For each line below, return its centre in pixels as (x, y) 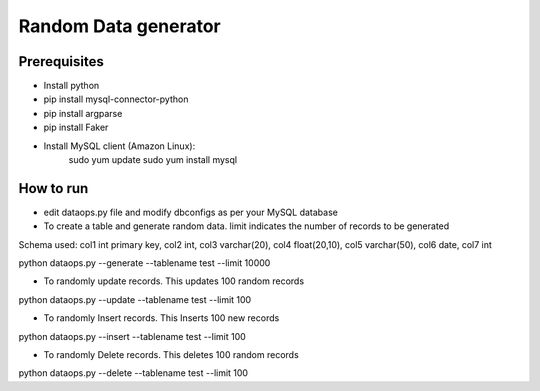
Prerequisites (61, 61)
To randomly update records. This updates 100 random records (174, 281)
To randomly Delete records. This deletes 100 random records (171, 355)
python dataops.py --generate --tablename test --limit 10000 (144, 263)
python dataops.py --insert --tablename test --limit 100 (132, 336)
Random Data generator (120, 26)
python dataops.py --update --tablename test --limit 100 (135, 299)
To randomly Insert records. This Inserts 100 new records (161, 318)
